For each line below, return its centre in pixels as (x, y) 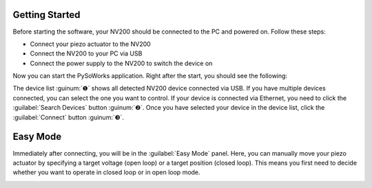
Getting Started (46, 15)
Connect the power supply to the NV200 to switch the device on (121, 63)
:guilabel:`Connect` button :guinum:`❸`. (68, 117)
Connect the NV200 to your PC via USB (86, 54)
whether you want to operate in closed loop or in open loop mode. (106, 172)
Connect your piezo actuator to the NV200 (90, 44)
